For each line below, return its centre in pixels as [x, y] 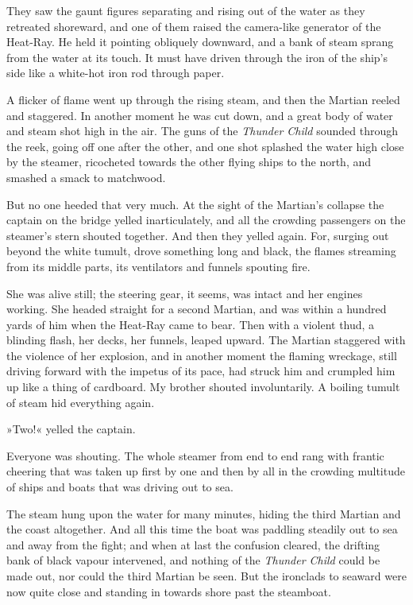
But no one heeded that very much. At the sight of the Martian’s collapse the [195, 204]
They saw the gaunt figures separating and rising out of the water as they [186, 10]
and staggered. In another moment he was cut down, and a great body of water [200, 115]
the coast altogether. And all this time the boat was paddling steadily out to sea [202, 529]
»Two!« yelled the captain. [71, 429]
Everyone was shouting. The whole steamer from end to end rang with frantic [195, 455]
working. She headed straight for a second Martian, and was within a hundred [197, 309]
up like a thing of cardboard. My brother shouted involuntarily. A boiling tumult [203, 387]
